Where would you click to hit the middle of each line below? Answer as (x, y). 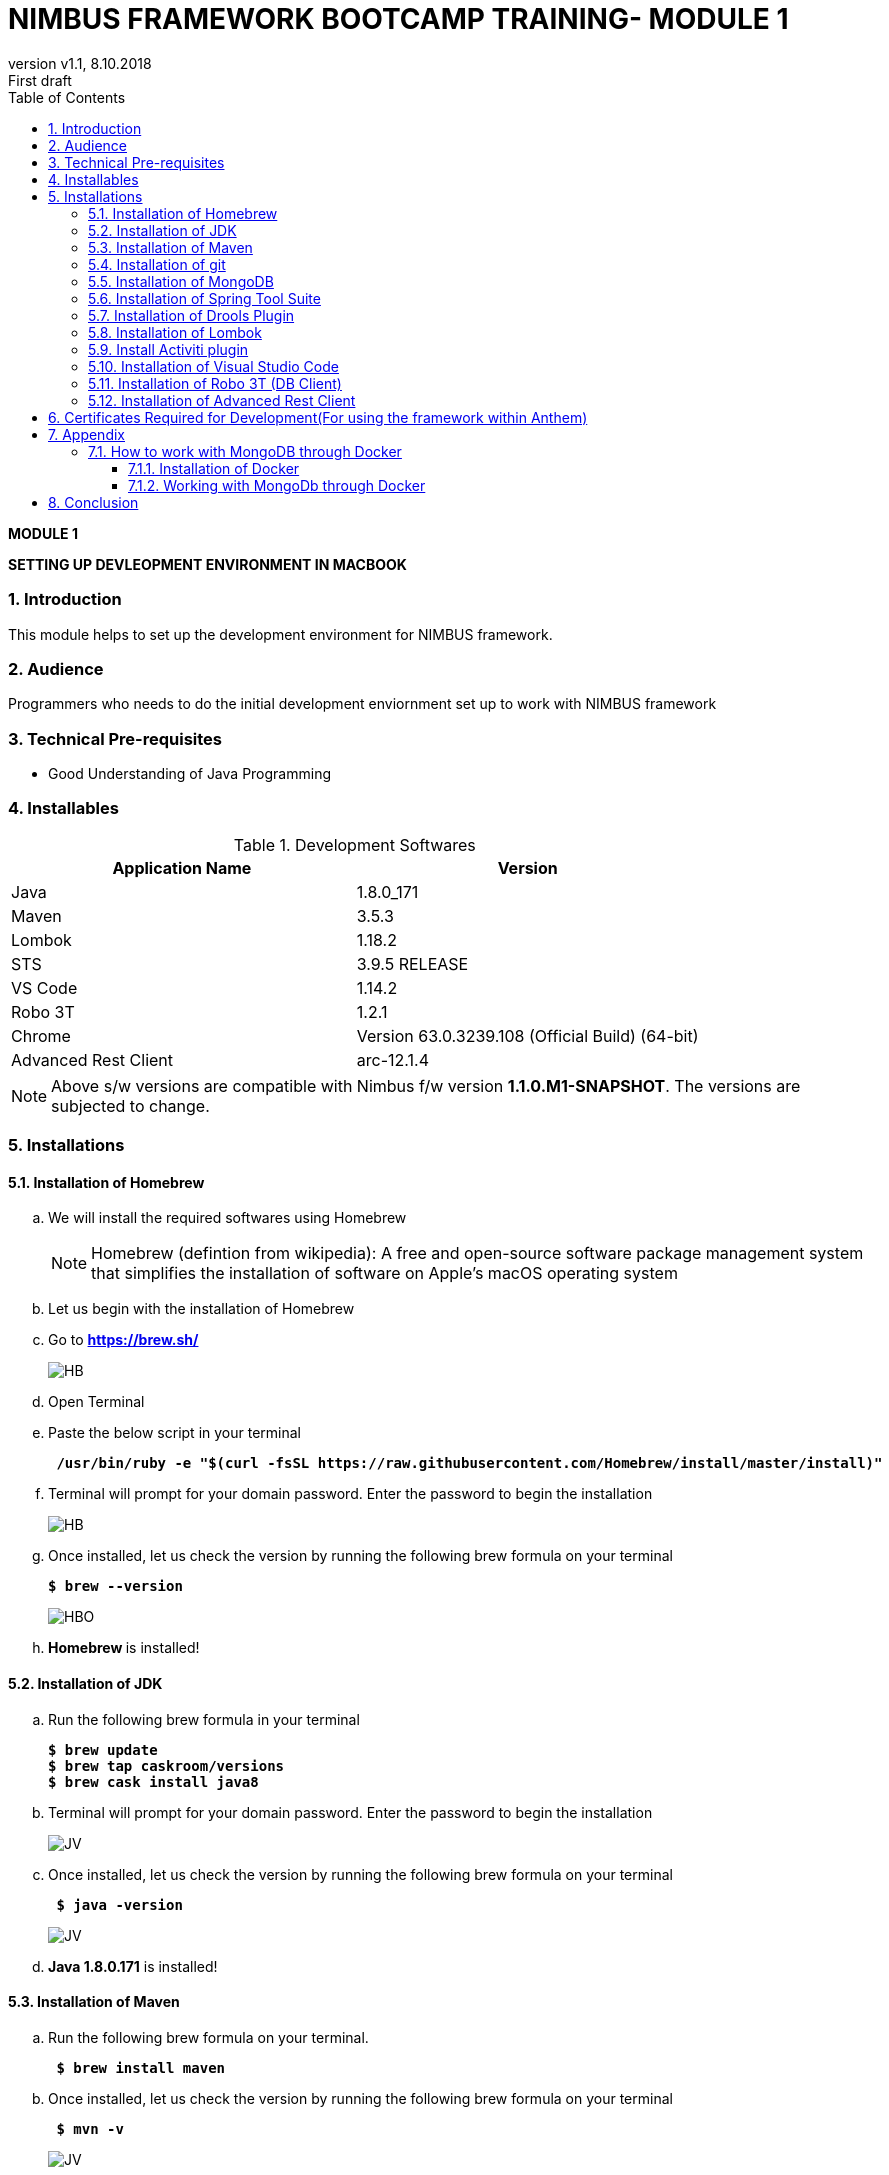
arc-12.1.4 (392, 1059)
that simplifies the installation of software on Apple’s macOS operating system (384, 1273)
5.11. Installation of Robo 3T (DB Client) (215, 383)
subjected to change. (130, 1105)
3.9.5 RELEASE (412, 963)
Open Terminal (96, 1402)
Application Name (182, 867)
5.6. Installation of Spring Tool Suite (204, 298)
